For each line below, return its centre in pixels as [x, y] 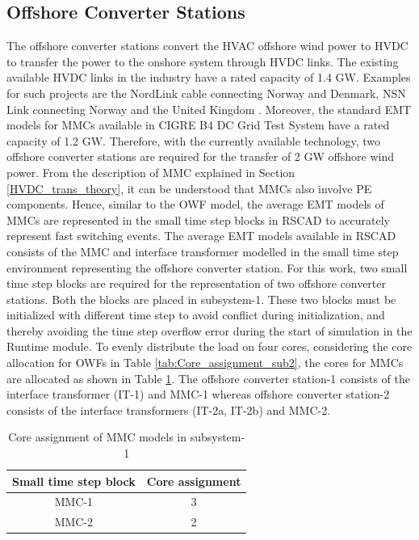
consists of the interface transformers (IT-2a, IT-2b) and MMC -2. [169, 409]
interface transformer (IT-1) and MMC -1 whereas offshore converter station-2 [198, 394]
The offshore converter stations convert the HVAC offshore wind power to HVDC [207, 46]
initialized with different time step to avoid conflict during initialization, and [196, 315]
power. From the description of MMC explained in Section [151, 172]
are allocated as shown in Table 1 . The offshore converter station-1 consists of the [208, 378]
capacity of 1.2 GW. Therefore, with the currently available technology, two [194, 140]
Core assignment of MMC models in [97, 437]
